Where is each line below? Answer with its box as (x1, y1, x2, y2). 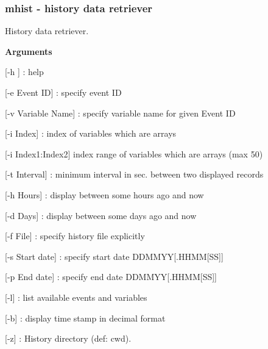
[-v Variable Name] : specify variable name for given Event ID (5, 106, 236, 119)
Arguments (5, 45, 52, 57)
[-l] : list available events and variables (5, 290, 147, 303)
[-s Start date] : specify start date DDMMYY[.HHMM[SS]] (5, 250, 224, 262)
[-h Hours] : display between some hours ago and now (5, 188, 204, 201)
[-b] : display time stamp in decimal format (5, 311, 166, 324)
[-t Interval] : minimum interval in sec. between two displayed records (5, 168, 264, 181)
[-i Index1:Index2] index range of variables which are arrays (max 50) (5, 147, 263, 160)
